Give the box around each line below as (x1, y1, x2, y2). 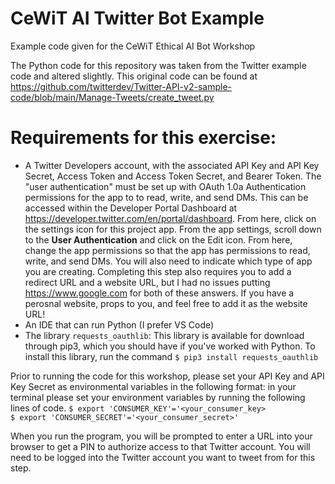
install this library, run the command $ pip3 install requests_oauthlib (24, 350, 319, 362)
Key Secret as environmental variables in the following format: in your (10, 380, 297, 392)
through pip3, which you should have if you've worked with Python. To (24, 340, 316, 352)
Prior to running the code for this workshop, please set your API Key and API (10, 370, 325, 382)
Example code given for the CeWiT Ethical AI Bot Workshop (10, 40, 256, 52)
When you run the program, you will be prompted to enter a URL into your (10, 430, 313, 442)
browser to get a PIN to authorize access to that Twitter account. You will (10, 440, 311, 452)
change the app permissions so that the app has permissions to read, (24, 244, 311, 256)
